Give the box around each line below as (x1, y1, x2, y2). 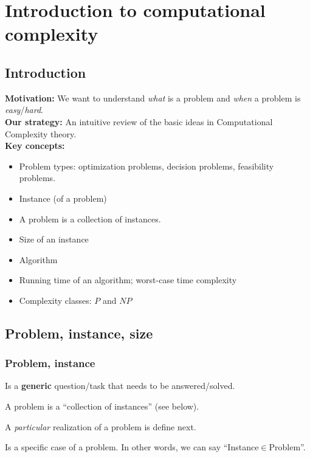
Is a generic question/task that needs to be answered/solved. (5, 379, 235, 392)
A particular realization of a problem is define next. (5, 420, 196, 433)
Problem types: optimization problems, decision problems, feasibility (19, 159, 274, 172)
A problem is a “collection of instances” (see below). (5, 400, 199, 413)
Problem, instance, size (5, 323, 153, 342)
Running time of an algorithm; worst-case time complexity (19, 273, 237, 286)
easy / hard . (5, 103, 43, 116)
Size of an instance (19, 233, 89, 246)
